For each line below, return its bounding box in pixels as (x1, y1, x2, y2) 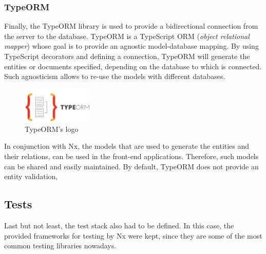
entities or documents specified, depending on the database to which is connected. (4, 61, 262, 71)
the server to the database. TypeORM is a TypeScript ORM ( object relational (4, 30, 250, 41)
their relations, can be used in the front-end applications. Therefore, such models (4, 151, 259, 162)
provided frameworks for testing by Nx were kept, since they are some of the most (4, 230, 262, 241)
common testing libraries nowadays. (4, 240, 117, 251)
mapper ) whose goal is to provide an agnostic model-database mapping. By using (4, 41, 259, 51)
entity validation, (4, 171, 58, 182)
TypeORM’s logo (25, 123, 79, 134)
